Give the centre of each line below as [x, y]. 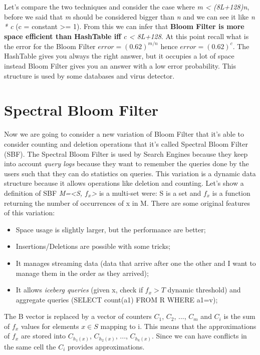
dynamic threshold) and [204, 290]
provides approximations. [106, 346]
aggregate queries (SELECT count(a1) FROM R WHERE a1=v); [117, 299]
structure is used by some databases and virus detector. [89, 75]
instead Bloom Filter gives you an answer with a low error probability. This [120, 66]
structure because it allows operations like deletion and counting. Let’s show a [124, 183]
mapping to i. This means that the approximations [178, 326]
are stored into [43, 336]
